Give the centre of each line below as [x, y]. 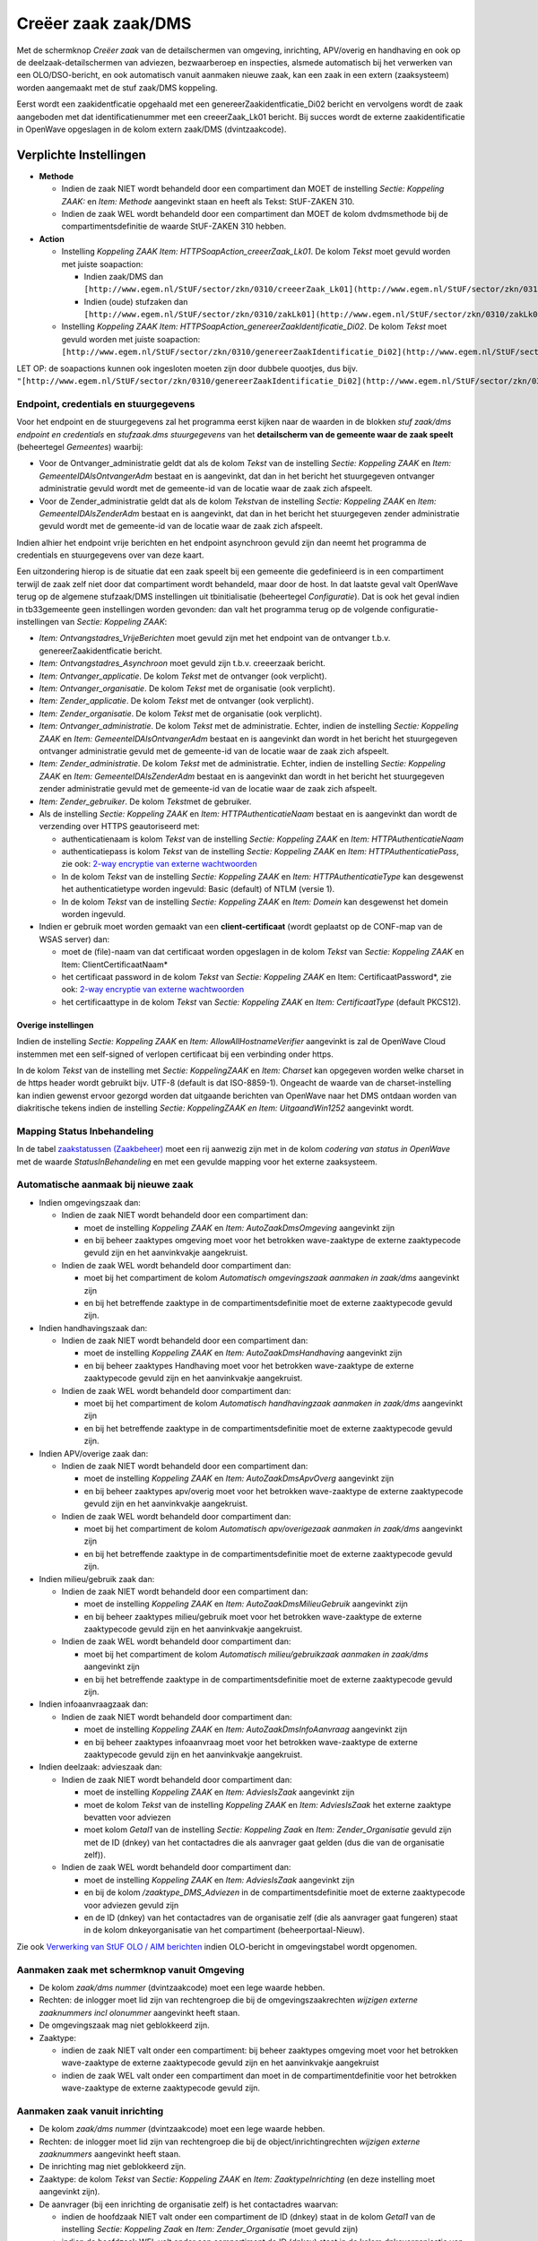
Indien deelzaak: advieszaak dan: [100, 1767]
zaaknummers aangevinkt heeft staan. [110, 2154]
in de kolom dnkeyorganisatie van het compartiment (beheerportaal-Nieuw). [224, 1930]
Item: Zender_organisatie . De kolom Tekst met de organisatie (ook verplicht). [181, 714]
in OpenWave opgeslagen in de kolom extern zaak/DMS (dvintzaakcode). [152, 129]
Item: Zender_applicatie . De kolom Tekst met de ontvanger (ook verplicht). [176, 701]
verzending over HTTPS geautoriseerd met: [120, 826]
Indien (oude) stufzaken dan [136, 301]
